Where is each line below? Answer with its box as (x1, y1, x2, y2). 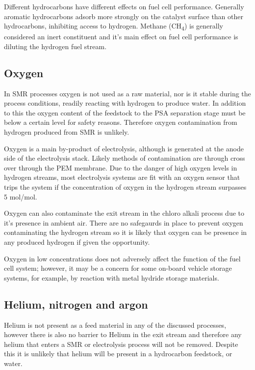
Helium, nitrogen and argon (4, 296, 148, 312)
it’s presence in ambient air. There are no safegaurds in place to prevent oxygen (4, 217, 243, 228)
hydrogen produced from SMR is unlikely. (4, 127, 129, 137)
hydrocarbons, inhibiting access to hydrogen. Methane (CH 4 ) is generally (4, 21, 223, 32)
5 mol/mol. (4, 191, 37, 201)
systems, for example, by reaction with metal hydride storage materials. (4, 272, 219, 283)
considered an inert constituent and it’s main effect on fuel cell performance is (4, 31, 238, 42)
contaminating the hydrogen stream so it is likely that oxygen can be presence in (4, 227, 247, 237)
